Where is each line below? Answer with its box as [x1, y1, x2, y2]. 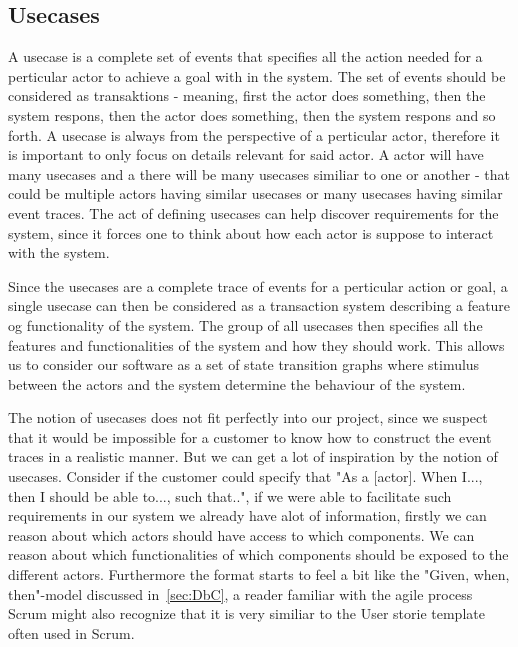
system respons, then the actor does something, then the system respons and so [8, 104, 496, 125]
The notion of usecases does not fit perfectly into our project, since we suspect [8, 407, 488, 428]
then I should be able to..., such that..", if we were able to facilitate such [8, 485, 452, 506]
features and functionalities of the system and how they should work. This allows [8, 334, 505, 355]
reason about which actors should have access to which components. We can [8, 524, 475, 545]
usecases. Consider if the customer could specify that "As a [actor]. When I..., [8, 466, 483, 487]
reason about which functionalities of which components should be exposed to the [8, 544, 509, 565]
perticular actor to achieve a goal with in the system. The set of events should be [8, 65, 506, 86]
